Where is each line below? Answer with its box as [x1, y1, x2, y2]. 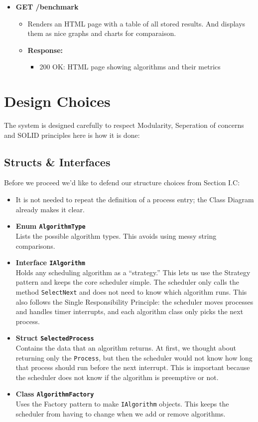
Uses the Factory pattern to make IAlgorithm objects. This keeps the [15, 399, 229, 409]
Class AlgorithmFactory [15, 389, 94, 399]
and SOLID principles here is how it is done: [4, 129, 140, 140]
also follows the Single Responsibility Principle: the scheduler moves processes [15, 296, 254, 307]
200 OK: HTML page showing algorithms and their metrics [39, 61, 221, 72]
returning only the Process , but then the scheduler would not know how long [15, 352, 253, 363]
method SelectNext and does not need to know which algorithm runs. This [15, 286, 247, 297]
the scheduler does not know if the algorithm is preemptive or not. [15, 372, 219, 382]
